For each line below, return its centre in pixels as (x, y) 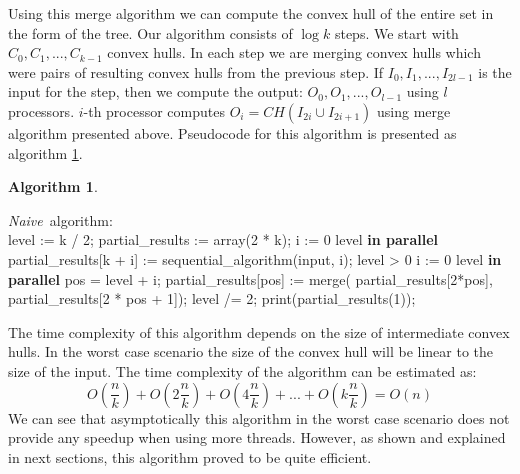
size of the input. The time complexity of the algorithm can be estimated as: (242, 370)
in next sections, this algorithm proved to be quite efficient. (190, 456)
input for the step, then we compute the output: (155, 91)
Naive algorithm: (60, 219)
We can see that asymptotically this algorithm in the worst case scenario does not (259, 417)
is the (495, 71)
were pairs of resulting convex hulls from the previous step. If (196, 71)
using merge (413, 110)
